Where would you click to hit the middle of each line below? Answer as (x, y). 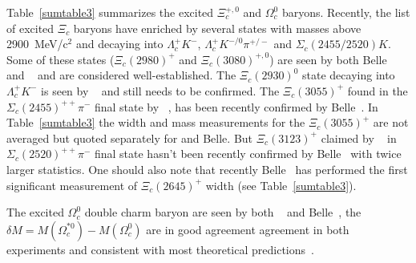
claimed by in (359, 138)
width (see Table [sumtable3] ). (281, 185)
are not (391, 122)
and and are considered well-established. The (121, 75)
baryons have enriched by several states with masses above (217, 28)
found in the (378, 90)
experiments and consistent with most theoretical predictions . (160, 249)
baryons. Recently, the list (346, 12)
